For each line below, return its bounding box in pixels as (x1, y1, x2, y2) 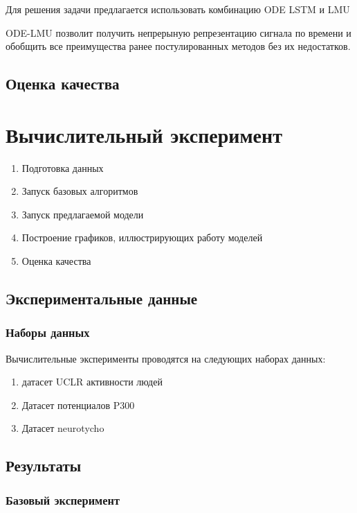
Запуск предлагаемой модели (21, 207, 144, 221)
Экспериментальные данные (6, 288, 198, 309)
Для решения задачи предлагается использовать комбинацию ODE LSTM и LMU (6, 2, 350, 16)
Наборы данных (6, 324, 90, 341)
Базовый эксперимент (6, 491, 120, 508)
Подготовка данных (21, 160, 104, 175)
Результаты (6, 455, 82, 476)
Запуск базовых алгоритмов (21, 184, 138, 198)
